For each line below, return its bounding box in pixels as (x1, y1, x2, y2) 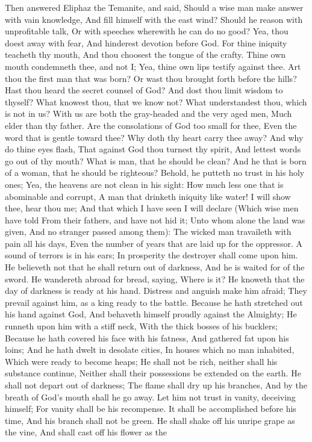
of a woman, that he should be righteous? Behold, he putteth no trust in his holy (5, 166, 305, 179)
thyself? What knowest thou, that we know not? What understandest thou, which (5, 95, 307, 108)
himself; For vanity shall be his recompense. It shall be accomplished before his (5, 402, 296, 415)
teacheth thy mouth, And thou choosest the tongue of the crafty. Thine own (5, 48, 286, 61)
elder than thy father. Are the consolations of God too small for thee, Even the (5, 119, 297, 131)
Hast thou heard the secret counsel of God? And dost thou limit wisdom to (5, 84, 283, 96)
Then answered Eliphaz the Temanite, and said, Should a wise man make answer (5, 1, 304, 13)
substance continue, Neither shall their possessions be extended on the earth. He (5, 367, 301, 379)
